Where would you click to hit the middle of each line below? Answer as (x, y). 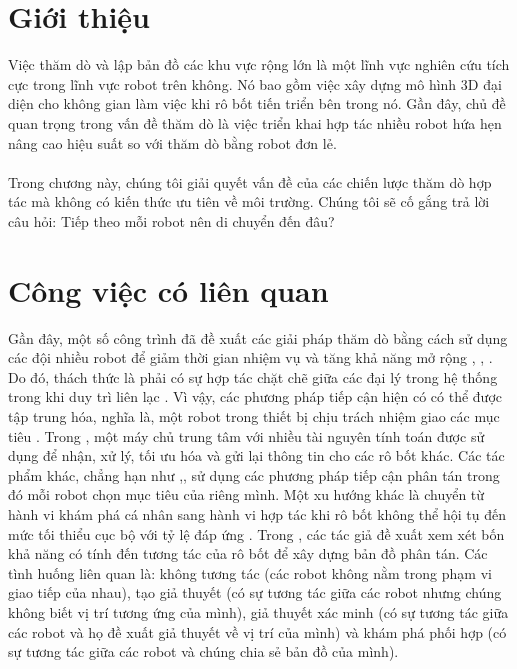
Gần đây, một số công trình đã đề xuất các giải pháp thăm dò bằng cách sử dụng (258, 337)
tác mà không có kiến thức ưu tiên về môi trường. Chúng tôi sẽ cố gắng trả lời (249, 201)
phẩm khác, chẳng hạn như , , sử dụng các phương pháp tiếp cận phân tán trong (254, 474)
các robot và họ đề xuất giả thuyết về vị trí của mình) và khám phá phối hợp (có (257, 631)
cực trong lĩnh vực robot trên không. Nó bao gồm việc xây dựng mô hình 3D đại (255, 83)
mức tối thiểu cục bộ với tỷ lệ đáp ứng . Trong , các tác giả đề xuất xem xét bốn (256, 533)
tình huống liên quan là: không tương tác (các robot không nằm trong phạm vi (250, 572)
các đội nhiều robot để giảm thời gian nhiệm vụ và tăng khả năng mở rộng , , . (250, 357)
